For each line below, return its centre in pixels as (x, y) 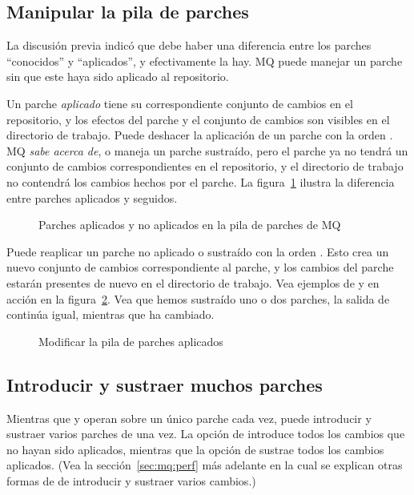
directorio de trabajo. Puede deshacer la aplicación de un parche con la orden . (200, 135)
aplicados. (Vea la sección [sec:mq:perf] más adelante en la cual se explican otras (205, 465)
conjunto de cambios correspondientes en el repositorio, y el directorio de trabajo (205, 166)
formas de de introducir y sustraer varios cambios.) (131, 480)
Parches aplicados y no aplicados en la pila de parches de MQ (190, 225)
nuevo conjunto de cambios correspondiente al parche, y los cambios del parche (200, 267)
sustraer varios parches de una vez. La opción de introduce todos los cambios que (206, 434)
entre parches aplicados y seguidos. (92, 197)
